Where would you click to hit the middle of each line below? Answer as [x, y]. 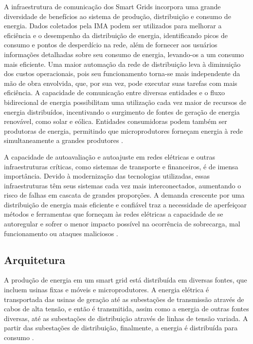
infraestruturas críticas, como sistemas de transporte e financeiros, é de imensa [121, 166]
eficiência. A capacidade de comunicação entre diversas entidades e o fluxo [115, 92]
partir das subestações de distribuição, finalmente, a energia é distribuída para [121, 328]
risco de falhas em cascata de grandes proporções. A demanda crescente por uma [124, 195]
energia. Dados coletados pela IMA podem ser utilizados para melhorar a [113, 26]
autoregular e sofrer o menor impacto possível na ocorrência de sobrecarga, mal [122, 224]
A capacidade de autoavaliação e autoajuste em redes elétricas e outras [109, 156]
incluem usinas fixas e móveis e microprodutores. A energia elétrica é [107, 290]
